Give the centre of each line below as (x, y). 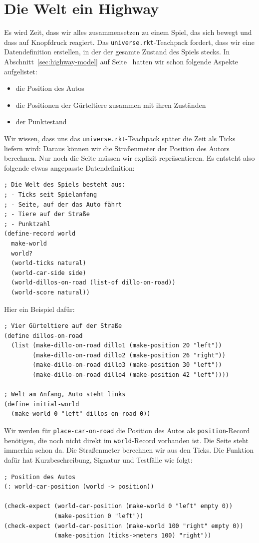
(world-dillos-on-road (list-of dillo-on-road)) (93, 283)
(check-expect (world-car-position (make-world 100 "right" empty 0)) (124, 526)
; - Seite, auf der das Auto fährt (63, 204)
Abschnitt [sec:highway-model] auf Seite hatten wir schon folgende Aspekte (121, 61)
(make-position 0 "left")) (99, 516)
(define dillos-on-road (43, 336)
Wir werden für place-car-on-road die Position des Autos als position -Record (127, 430)
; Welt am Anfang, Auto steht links (65, 395)
